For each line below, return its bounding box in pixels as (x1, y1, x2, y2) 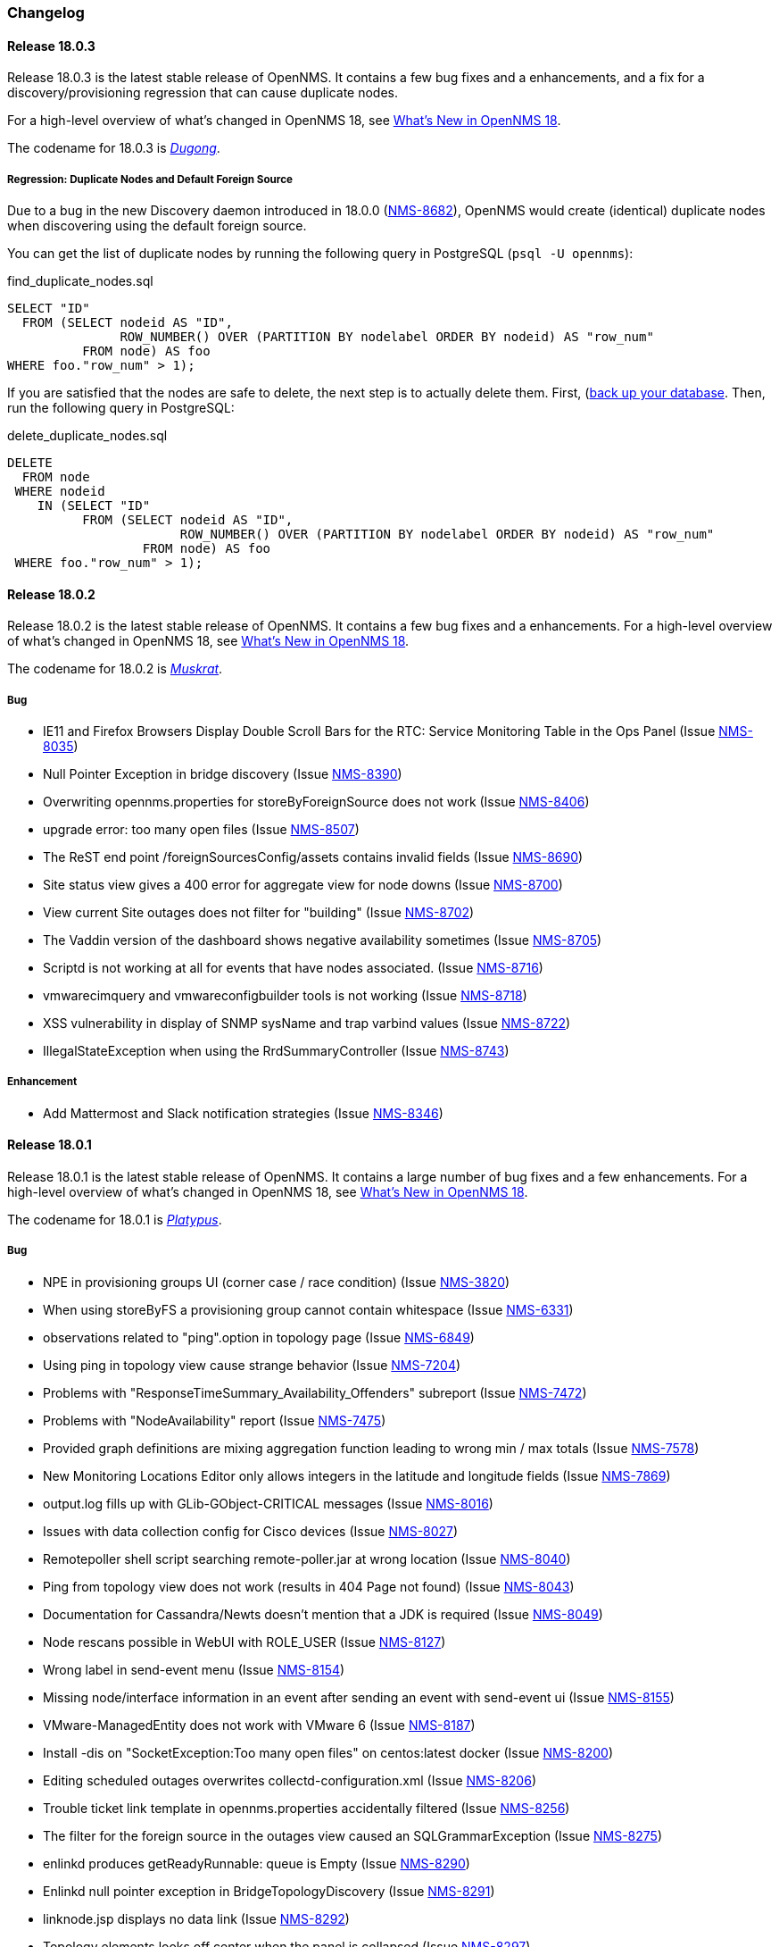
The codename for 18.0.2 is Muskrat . (7, 661, 223, 677)
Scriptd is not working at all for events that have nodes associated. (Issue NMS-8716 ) (43, 960, 543, 975)
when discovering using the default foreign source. (7, 218, 307, 233)
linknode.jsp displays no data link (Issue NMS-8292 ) (43, 1910, 350, 1926)
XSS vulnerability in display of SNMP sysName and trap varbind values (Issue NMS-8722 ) (43, 1015, 571, 1031)
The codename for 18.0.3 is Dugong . (7, 140, 220, 156)
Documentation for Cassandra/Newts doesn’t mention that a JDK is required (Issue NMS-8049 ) (43, 1606, 603, 1622)
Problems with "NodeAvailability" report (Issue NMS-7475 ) (43, 1412, 386, 1428)
